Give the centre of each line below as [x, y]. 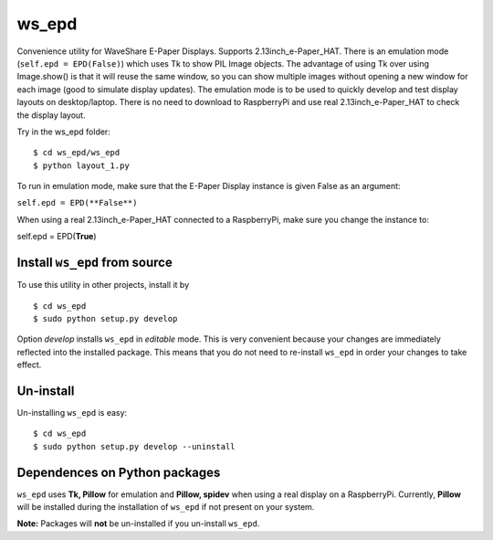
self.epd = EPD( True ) [57, 237]
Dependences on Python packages [119, 472]
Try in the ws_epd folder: [64, 132]
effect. [29, 365]
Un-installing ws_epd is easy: [72, 413]
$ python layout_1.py [81, 165]
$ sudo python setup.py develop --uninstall [135, 446]
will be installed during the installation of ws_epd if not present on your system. [166, 507]
